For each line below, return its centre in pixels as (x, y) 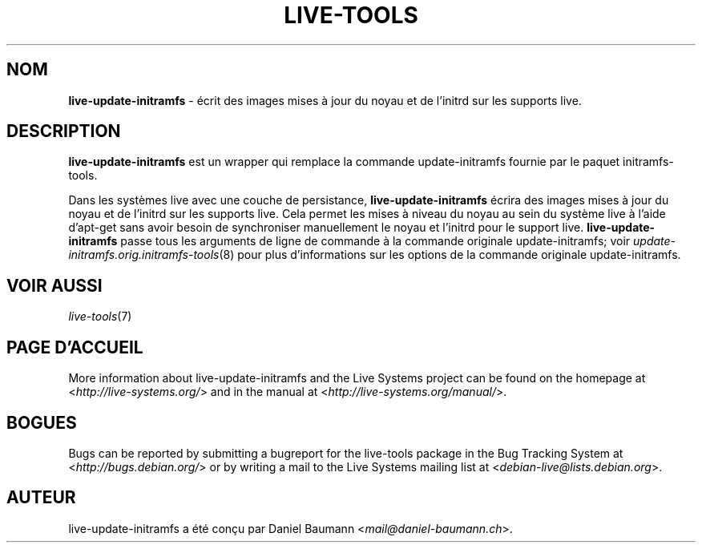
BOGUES (42, 422)
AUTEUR (41, 498)
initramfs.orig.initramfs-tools (144, 255)
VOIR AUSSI (54, 285)
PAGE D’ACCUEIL (75, 347)
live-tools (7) (100, 317)
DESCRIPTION (64, 131)
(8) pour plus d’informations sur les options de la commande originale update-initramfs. (450, 255)
